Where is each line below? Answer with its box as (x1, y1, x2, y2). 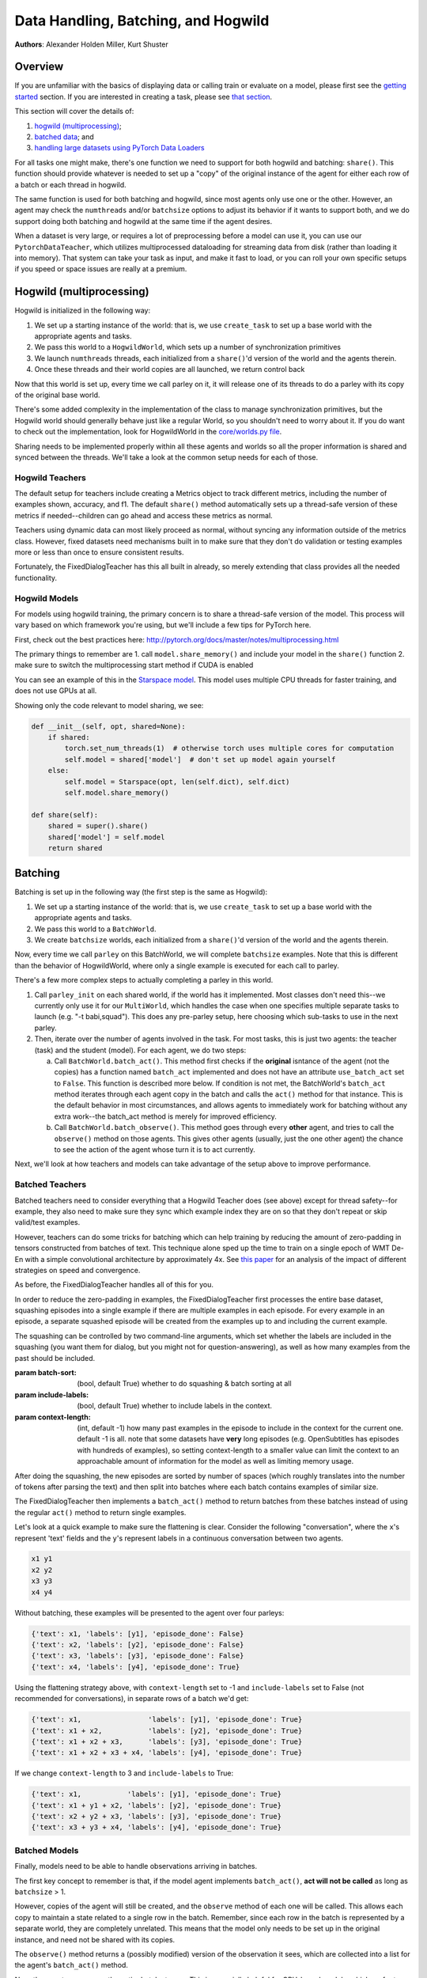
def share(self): (31, 810, 99, 819)
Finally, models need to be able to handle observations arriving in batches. (14, 1862, 258, 1871)
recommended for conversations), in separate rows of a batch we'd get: (14, 1694, 249, 1703)
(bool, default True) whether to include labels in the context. (77, 1401, 273, 1411)
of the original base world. (14, 390, 100, 400)
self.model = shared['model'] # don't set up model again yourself (64, 755, 336, 764)
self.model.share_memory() (64, 788, 169, 797)
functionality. (14, 573, 58, 582)
